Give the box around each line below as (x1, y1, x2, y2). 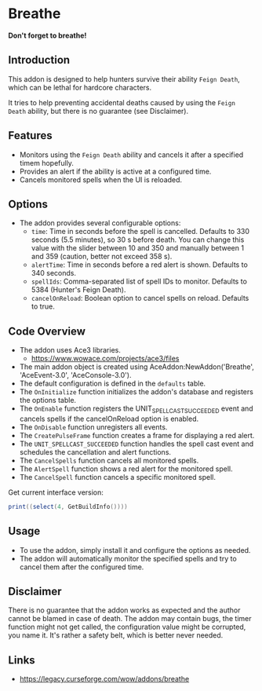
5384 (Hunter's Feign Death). (31, 285, 126, 294)
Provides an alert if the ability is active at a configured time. (19, 166, 212, 176)
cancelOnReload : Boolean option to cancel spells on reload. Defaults (31, 294, 249, 303)
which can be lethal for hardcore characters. (8, 82, 152, 92)
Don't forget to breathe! (8, 31, 87, 40)
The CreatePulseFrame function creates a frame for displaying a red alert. (19, 430, 255, 440)
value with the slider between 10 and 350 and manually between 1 (31, 243, 245, 253)
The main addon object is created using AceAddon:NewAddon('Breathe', (19, 362, 255, 371)
